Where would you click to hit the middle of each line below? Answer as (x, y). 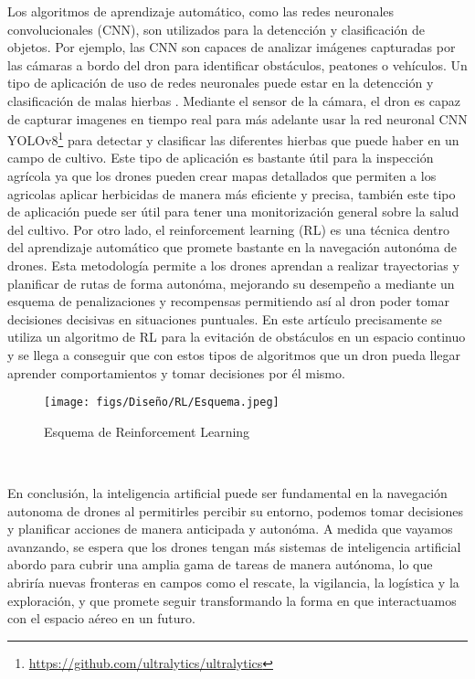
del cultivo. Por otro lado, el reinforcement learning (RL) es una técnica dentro (228, 229)
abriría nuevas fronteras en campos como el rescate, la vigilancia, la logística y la (233, 582)
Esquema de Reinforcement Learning (147, 431)
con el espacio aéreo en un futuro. (101, 618)
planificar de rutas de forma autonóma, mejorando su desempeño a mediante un (231, 283)
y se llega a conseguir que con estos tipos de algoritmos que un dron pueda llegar (234, 354)
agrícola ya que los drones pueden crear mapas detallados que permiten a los (222, 175)
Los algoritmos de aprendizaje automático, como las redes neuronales (201, 11)
